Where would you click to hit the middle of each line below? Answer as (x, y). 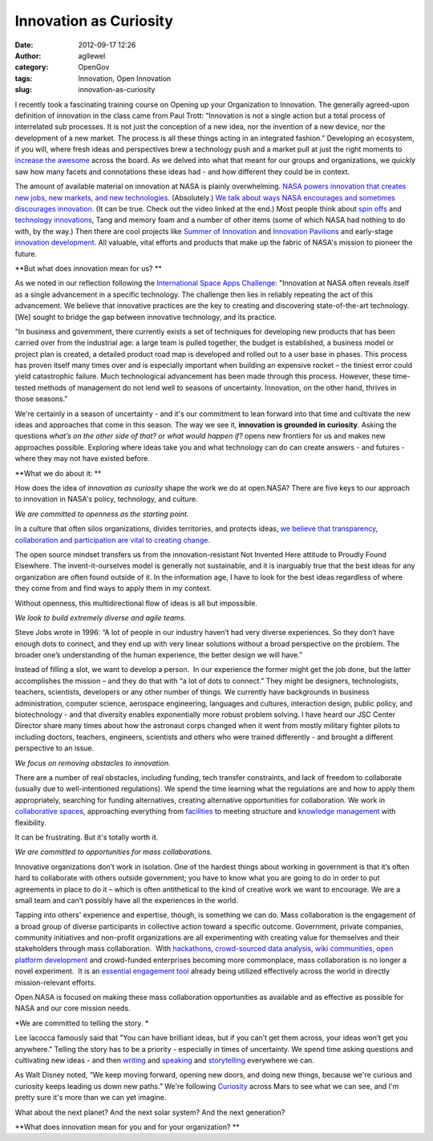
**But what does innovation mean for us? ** (88, 268)
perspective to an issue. (55, 748)
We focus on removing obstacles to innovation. (93, 763)
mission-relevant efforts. (55, 982)
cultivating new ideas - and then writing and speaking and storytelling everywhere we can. (164, 1060)
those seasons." (41, 399)
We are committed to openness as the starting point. (102, 514)
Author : (28, 55)
